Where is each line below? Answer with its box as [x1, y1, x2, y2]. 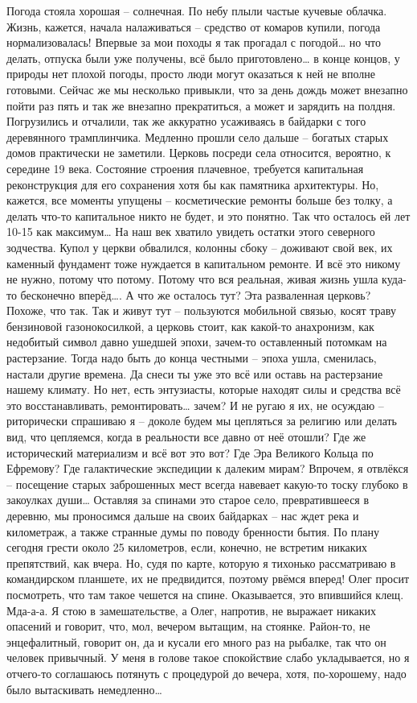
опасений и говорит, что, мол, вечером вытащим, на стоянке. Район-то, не [6, 618, 370, 635]
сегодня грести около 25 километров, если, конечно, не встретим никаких [6, 539, 368, 556]
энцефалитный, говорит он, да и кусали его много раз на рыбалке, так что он [6, 633, 386, 650]
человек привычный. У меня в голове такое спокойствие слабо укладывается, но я [6, 649, 410, 666]
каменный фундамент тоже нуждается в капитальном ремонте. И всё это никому [6, 254, 401, 271]
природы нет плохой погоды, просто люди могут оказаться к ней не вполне [6, 65, 375, 82]
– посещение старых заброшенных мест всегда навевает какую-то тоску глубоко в [6, 475, 408, 492]
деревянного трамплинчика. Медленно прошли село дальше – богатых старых [6, 128, 389, 145]
